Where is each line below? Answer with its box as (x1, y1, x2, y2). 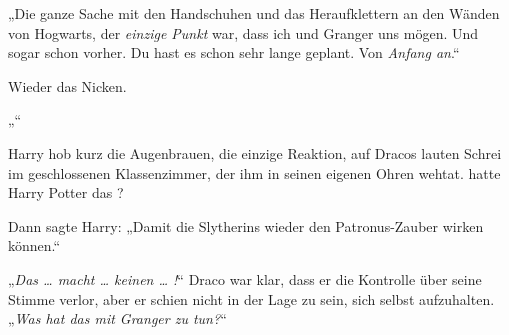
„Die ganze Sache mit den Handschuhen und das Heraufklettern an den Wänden (8, 3, 500, 23)
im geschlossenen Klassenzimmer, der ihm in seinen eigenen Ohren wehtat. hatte (8, 162, 501, 183)
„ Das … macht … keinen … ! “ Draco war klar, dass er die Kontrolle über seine (8, 268, 482, 289)
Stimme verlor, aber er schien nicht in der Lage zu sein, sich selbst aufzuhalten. (8, 288, 495, 309)
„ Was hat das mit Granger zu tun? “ (8, 308, 227, 329)
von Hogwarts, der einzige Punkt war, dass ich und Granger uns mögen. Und (8, 22, 479, 43)
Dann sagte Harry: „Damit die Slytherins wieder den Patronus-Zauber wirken (8, 215, 484, 236)
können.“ (8, 235, 61, 256)
